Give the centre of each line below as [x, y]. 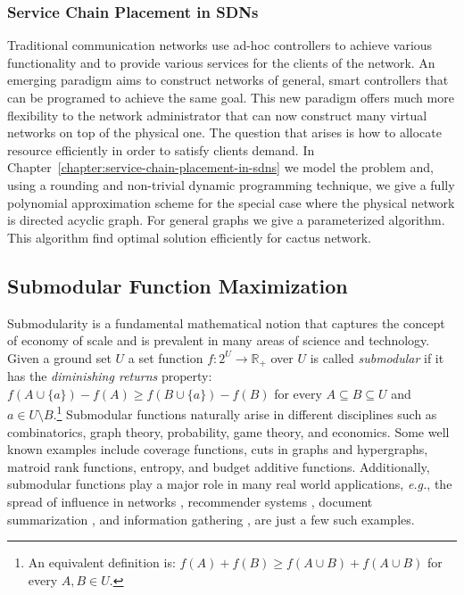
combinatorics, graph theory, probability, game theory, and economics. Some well [228, 431]
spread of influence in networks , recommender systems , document [190, 501]
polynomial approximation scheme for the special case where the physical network [231, 202]
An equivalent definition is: [102, 562]
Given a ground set [59, 357]
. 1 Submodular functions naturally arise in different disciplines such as [245, 413]
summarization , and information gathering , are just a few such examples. [211, 519]
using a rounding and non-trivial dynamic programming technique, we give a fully [231, 184]
